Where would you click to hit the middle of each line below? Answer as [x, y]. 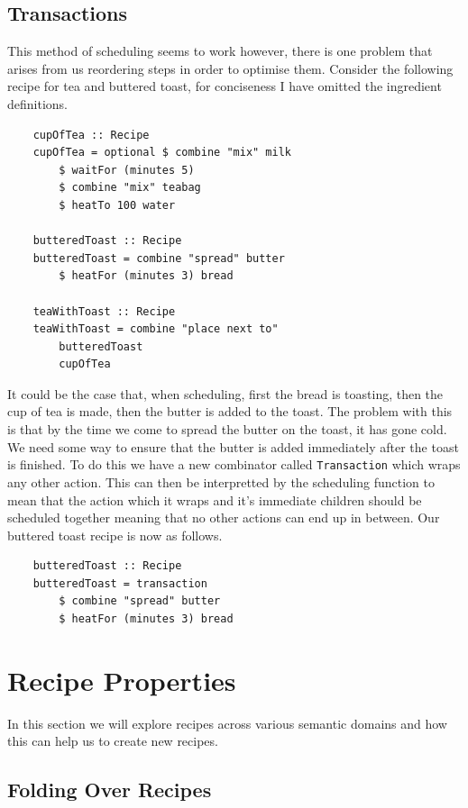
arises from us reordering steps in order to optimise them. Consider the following [230, 68]
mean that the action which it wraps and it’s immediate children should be [215, 499]
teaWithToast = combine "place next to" [156, 329]
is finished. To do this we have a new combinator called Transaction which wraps [234, 464]
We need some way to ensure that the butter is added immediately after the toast [233, 446]
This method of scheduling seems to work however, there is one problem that [220, 51]
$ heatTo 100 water [117, 205]
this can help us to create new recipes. [113, 741]
